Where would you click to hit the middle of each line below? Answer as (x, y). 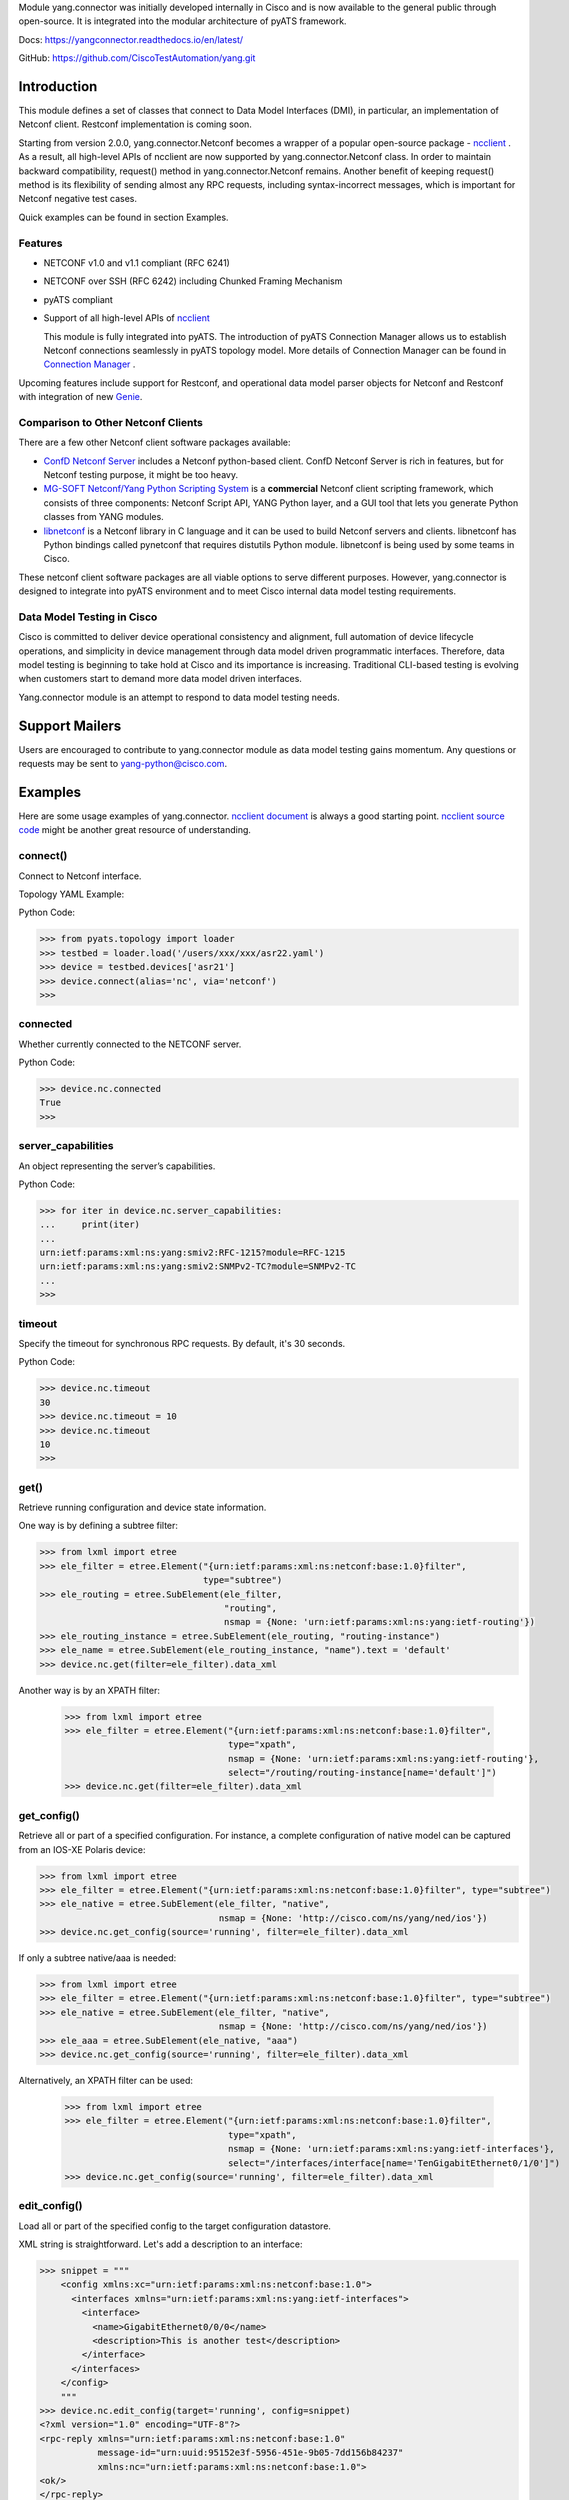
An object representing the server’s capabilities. (117, 1166)
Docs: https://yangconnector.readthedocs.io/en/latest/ (131, 39)
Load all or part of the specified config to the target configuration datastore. (175, 2226)
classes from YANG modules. (103, 517)
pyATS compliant (78, 299)
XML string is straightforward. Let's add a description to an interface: (160, 2244)
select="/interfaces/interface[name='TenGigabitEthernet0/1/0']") (393, 2163)
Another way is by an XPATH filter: (89, 1690)
